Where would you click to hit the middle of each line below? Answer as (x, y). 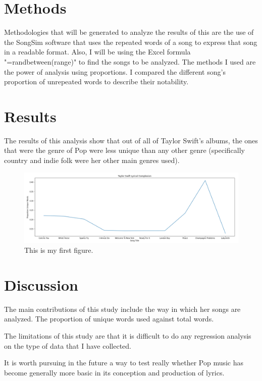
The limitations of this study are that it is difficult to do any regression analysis (128, 336)
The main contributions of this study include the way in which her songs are (122, 309)
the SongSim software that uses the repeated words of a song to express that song (131, 42)
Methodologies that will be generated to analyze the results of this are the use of (129, 32)
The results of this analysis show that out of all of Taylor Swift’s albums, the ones (131, 140)
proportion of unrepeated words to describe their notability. (96, 81)
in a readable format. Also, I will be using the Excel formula (97, 52)
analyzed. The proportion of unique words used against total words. (109, 319)
